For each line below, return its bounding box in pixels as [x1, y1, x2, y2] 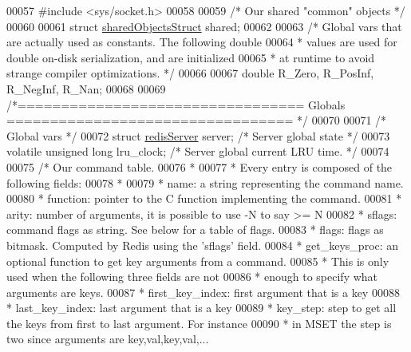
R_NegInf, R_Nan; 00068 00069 [6, 80, 166, 97]
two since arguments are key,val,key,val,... [6, 330, 209, 347]
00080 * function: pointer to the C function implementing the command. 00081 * [6, 190, 402, 207]
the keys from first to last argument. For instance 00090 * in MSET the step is [6, 314, 392, 331]
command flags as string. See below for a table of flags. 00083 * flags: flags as [6, 221, 384, 238]
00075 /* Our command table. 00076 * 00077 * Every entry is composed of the [6, 158, 393, 175]
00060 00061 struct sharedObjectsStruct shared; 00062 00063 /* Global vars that [6, 18, 402, 34]
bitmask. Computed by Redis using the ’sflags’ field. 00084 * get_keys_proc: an [6, 236, 399, 253]
